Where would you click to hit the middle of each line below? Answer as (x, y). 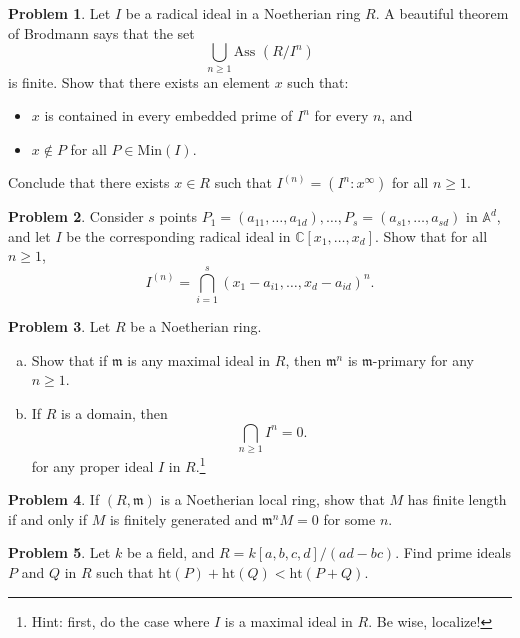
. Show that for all (431, 235)
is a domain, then (114, 412)
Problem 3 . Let (59, 326)
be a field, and (170, 552)
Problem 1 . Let (59, 13)
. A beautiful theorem (442, 13)
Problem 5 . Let (59, 552)
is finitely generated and (183, 518)
